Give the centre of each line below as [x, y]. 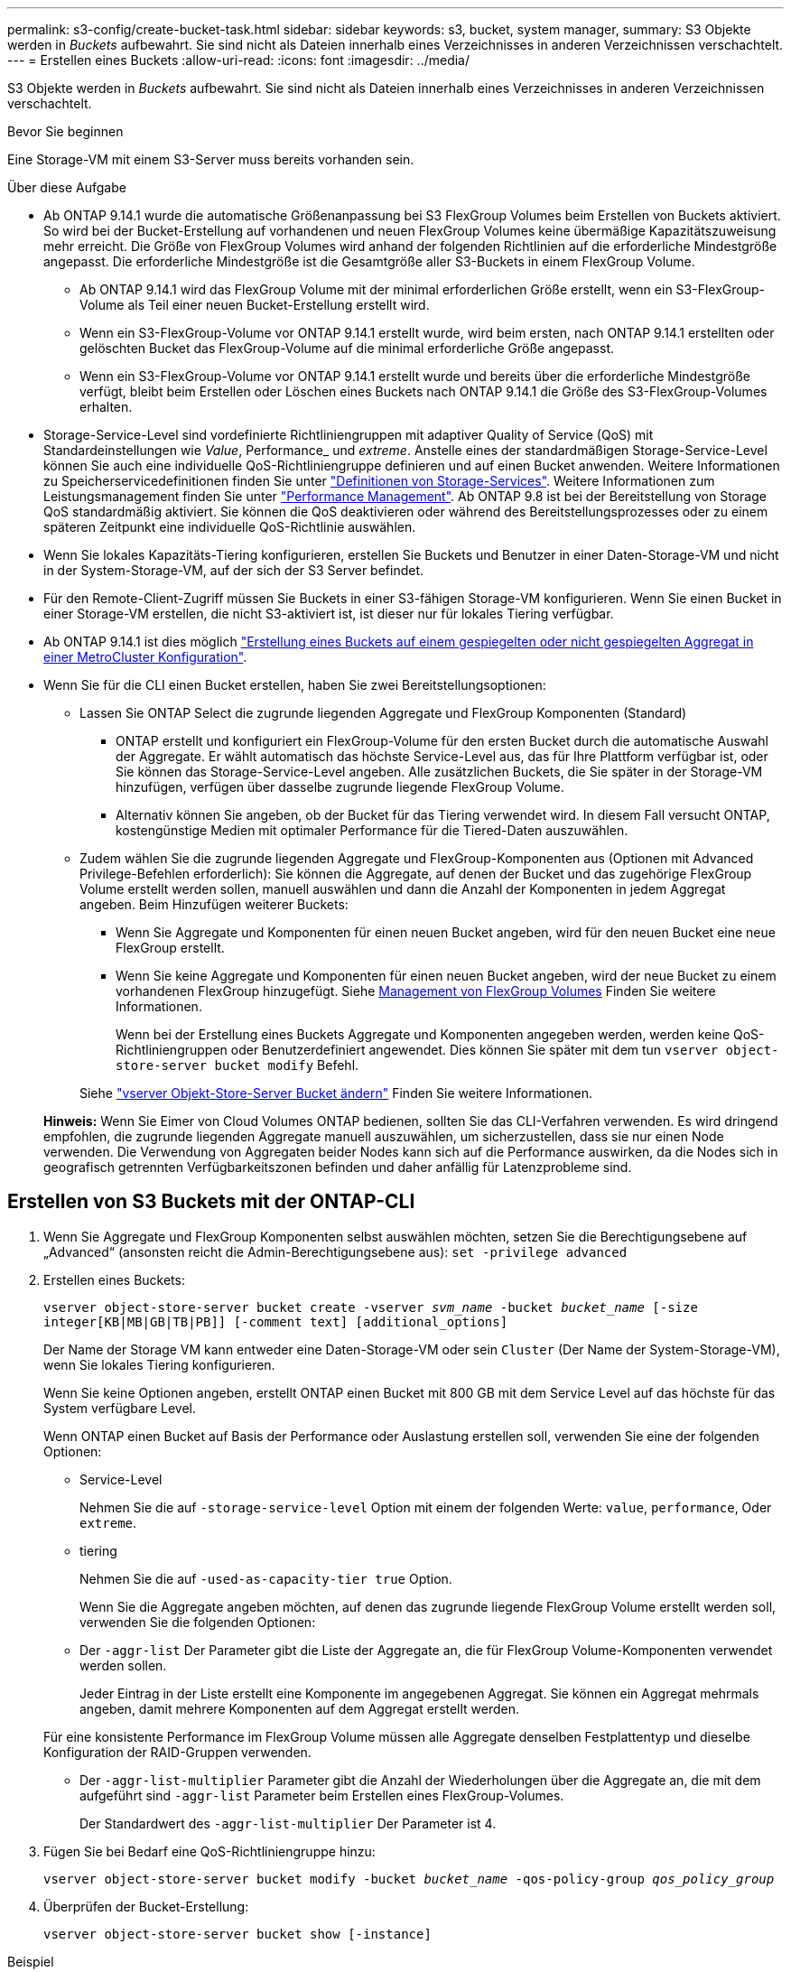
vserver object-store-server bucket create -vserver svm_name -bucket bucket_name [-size [371, 1307]
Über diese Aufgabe [67, 187]
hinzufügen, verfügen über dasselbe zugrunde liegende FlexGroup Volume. [340, 787]
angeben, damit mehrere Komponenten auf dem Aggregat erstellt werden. [300, 1708]
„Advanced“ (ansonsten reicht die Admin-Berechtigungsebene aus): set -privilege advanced [335, 1251]
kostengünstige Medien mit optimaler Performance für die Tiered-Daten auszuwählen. [372, 830]
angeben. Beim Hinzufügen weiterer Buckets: [214, 904]
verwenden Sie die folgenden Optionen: [198, 1622]
